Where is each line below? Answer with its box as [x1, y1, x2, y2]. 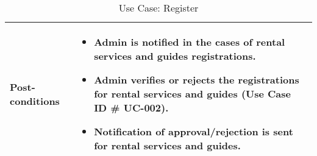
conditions [10, 93, 60, 108]
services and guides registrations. [94, 49, 256, 63]
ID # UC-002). [94, 101, 169, 115]
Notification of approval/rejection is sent [94, 124, 293, 138]
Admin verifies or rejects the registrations [94, 73, 299, 87]
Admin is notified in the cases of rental [94, 35, 285, 49]
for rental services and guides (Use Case [94, 87, 291, 101]
